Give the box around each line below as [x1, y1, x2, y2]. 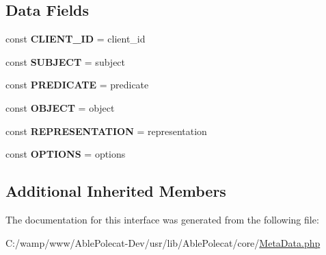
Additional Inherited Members [5, 180, 226, 202]
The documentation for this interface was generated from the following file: [5, 212, 319, 226]
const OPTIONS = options [5, 147, 126, 161]
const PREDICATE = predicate [5, 77, 149, 92]
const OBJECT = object [5, 100, 115, 114]
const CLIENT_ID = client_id [5, 32, 146, 46]
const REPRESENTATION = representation [5, 123, 207, 138]
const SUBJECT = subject [5, 54, 126, 69]
